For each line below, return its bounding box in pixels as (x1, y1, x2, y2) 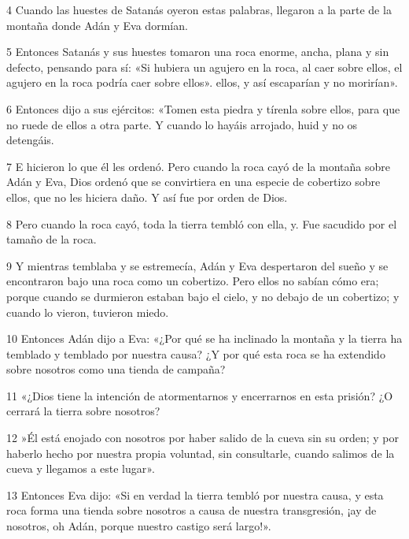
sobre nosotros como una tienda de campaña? (6, 361, 226, 377)
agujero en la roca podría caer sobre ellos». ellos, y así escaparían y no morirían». (6, 74, 398, 91)
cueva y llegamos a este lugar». (6, 460, 155, 477)
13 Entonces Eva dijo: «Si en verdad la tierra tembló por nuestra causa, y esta (6, 486, 384, 503)
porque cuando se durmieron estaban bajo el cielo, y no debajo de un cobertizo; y (6, 288, 400, 304)
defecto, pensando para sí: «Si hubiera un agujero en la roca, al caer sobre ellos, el (6, 58, 403, 75)
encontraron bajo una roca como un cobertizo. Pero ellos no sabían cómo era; (6, 273, 379, 289)
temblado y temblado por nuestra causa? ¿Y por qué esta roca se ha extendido (6, 345, 385, 362)
